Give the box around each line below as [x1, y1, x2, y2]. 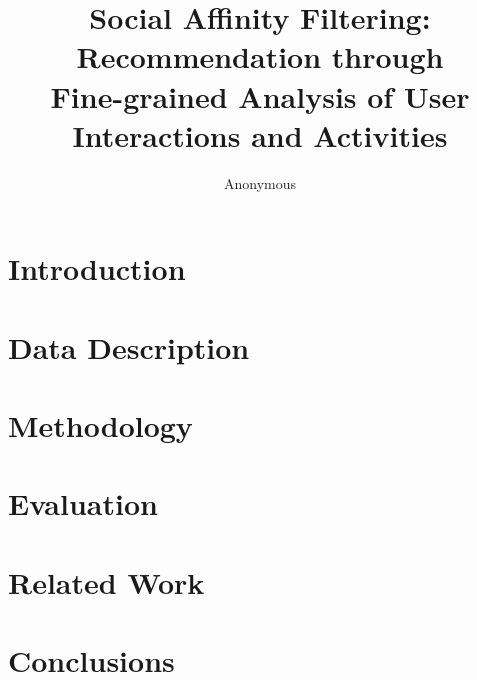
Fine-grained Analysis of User [50, 75, 470, 116]
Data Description [8, 326, 250, 367]
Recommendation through [76, 36, 444, 77]
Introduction [8, 248, 186, 289]
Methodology [8, 405, 193, 446]
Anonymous [223, 172, 297, 193]
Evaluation [8, 483, 158, 524]
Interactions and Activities [72, 114, 448, 155]
